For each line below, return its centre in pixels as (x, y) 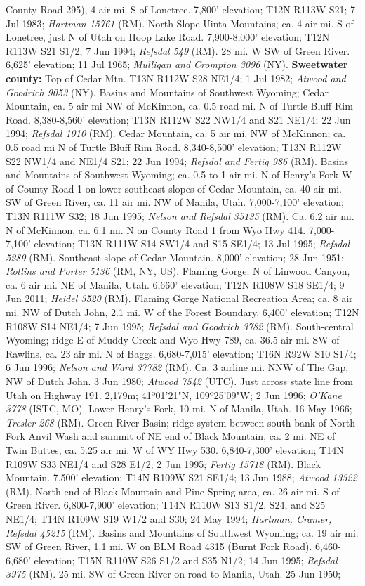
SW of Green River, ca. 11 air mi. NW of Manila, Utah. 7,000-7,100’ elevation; (175, 202)
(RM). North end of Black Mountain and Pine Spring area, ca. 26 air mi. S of (173, 491)
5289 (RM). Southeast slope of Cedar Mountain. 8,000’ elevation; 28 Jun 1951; (175, 257)
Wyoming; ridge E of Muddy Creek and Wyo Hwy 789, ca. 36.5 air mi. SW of (173, 340)
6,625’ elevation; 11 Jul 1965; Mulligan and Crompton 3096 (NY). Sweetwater (177, 64)
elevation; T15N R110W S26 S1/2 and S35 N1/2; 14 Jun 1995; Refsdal (186, 560)
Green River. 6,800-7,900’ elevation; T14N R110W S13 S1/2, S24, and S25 (166, 505)
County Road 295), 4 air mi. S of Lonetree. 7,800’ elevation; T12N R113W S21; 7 (181, 9)
